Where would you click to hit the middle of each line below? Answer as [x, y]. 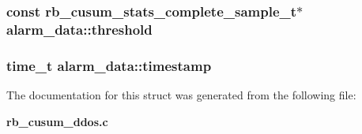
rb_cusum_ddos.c [57, 121]
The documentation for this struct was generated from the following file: [181, 94]
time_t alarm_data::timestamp [109, 65]
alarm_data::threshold [79, 29]
